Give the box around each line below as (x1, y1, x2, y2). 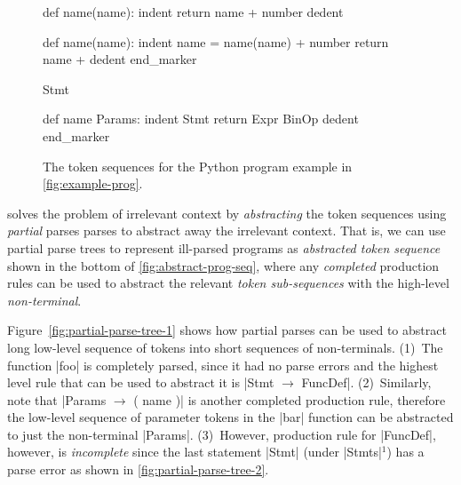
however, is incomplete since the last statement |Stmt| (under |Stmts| (7, 442, 382, 461)
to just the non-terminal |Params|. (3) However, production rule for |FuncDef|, (7, 425, 436, 443)
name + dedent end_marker (43, 50, 197, 68)
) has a (386, 442, 425, 461)
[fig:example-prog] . (43, 174, 143, 193)
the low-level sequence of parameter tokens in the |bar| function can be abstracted (7, 408, 454, 426)
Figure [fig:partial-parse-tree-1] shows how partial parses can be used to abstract (7, 321, 447, 339)
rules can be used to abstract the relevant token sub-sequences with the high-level (7, 274, 449, 292)
